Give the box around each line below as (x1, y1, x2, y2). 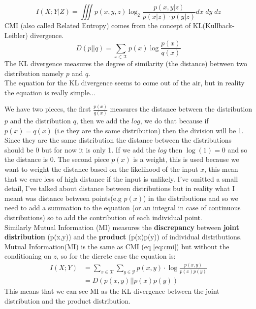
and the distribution (10, 116, 71, 126)
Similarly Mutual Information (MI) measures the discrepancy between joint (4, 222, 239, 232)
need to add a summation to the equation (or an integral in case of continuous (4, 202, 241, 213)
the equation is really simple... (4, 87, 96, 97)
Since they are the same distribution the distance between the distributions (4, 135, 231, 145)
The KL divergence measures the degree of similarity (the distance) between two (4, 58, 247, 69)
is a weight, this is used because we (133, 154, 239, 164)
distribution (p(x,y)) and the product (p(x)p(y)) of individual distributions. (4, 232, 242, 242)
